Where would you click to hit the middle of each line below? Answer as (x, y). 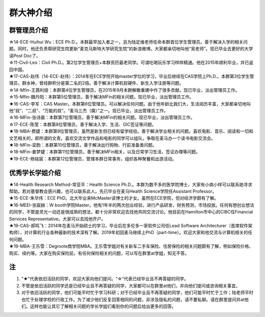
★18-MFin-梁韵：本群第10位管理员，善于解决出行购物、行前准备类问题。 (83, 145)
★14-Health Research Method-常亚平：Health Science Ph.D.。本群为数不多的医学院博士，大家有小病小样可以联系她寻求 (131, 185)
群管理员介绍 (28, 30)
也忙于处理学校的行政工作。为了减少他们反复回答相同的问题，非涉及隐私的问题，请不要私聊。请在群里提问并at (133, 299)
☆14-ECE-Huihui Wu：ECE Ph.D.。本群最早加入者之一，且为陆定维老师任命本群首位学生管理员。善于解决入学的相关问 (128, 42)
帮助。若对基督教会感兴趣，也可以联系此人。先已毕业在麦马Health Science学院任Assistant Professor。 (113, 191)
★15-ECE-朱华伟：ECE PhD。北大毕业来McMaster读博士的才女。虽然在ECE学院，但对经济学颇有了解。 (114, 198)
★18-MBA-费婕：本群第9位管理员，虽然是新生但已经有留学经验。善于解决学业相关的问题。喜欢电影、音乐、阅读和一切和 (131, 131)
